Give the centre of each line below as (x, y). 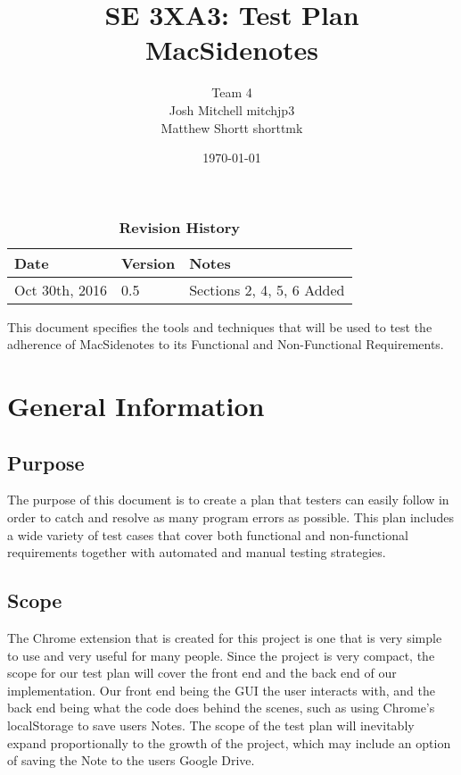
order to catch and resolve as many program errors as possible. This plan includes (231, 517)
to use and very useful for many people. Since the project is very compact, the (221, 655)
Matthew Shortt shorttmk (232, 127)
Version (148, 262)
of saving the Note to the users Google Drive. (131, 760)
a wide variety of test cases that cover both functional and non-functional (208, 534)
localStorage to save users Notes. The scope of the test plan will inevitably (211, 725)
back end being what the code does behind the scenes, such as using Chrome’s (221, 708)
